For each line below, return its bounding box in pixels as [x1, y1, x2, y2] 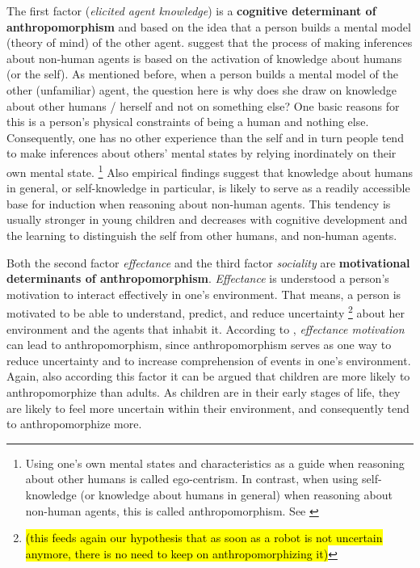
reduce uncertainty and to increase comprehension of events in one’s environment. [6, 351, 411, 368]
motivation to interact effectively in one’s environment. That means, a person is [6, 285, 401, 302]
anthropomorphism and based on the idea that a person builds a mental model [6, 18, 411, 35]
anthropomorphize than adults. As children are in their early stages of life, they [6, 383, 401, 400]
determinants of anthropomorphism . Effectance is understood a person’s [6, 270, 389, 287]
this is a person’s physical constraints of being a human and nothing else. [6, 113, 369, 130]
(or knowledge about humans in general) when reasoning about [80, 486, 393, 503]
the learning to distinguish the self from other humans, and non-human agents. [6, 226, 397, 243]
